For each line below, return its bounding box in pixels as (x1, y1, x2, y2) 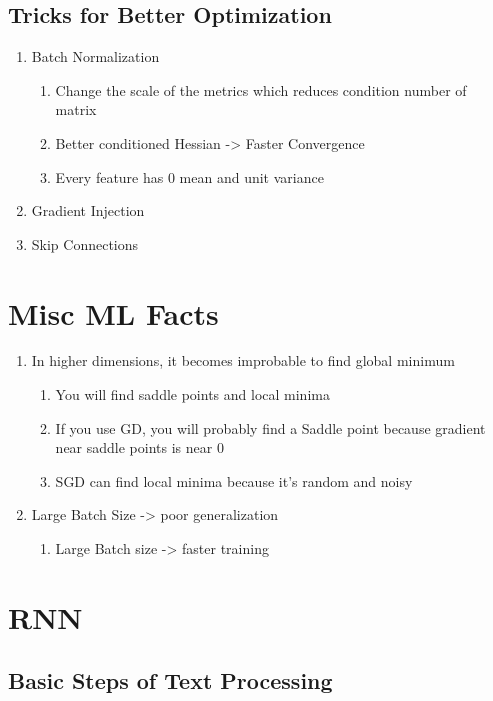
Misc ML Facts (8, 292, 219, 333)
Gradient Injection (31, 200, 145, 221)
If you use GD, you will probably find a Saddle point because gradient (55, 417, 486, 438)
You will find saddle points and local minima (55, 384, 330, 405)
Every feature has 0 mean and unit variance (55, 166, 324, 187)
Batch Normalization (31, 46, 160, 67)
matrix (55, 99, 97, 120)
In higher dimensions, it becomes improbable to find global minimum (31, 350, 455, 371)
